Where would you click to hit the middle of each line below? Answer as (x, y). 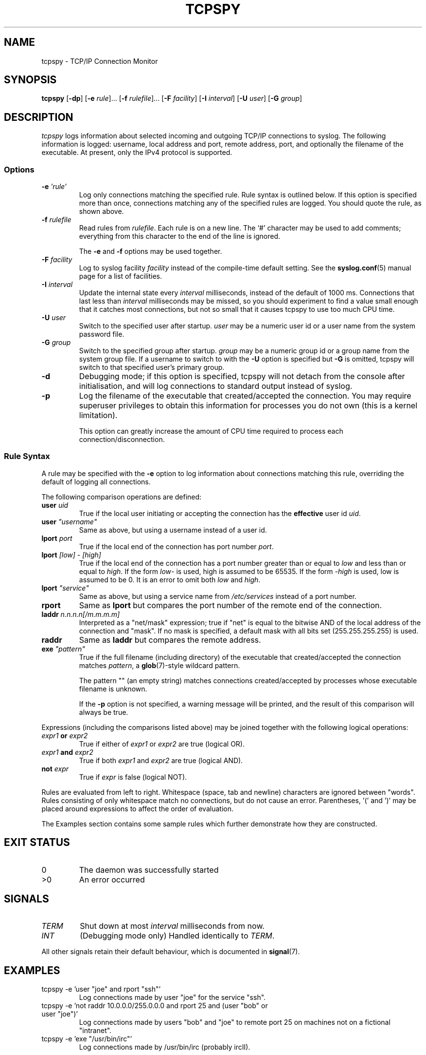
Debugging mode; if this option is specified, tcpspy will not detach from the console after (242, 376)
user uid (55, 505)
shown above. (101, 211)
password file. (102, 334)
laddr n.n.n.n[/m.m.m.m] (81, 614)
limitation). (98, 415)
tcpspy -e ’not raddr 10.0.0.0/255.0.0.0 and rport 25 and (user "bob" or (155, 1006)
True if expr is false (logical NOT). (133, 777)
